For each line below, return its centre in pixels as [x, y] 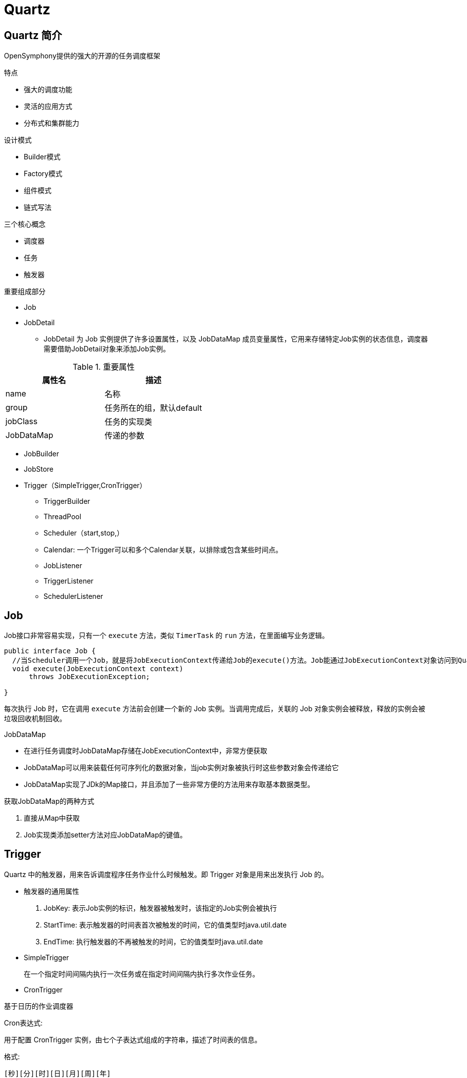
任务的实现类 [128, 422]
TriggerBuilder [67, 501]
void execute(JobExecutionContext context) [98, 669]
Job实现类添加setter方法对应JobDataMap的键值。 [105, 835]
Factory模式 [43, 174]
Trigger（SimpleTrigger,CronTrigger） [85, 486]
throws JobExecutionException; [90, 677]
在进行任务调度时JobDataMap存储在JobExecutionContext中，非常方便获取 [145, 751]
